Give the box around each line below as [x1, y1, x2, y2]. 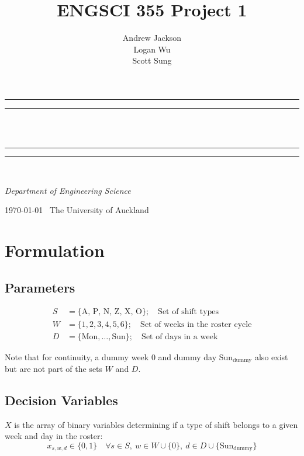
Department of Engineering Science [5, 184, 131, 196]
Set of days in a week [141, 332, 218, 341]
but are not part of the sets [5, 363, 103, 374]
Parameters [5, 278, 75, 296]
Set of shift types [158, 308, 219, 316]
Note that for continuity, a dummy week [5, 350, 149, 363]
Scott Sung [132, 54, 172, 67]
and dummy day [158, 350, 217, 363]
